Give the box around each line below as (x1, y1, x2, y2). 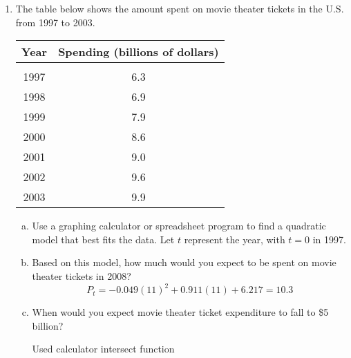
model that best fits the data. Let (32, 232, 175, 246)
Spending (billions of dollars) (58, 44, 219, 60)
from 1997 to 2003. (15, 15, 95, 29)
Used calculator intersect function (32, 341, 175, 356)
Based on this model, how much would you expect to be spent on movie (32, 255, 336, 270)
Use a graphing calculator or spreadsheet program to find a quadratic (32, 218, 326, 233)
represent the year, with (184, 232, 285, 246)
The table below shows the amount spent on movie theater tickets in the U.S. (15, 1, 344, 15)
